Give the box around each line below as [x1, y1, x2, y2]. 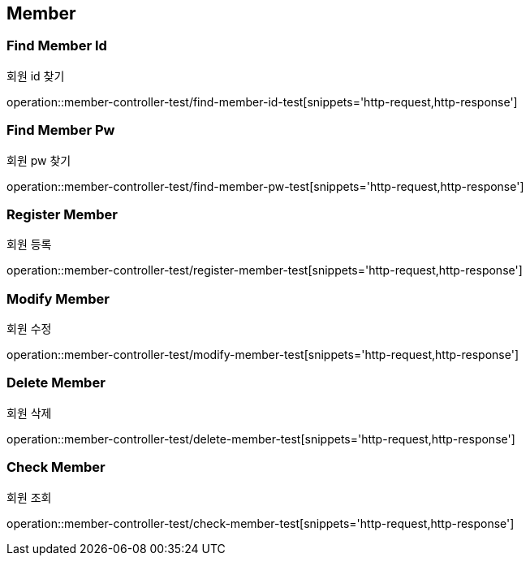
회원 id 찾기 [6, 68, 65, 83]
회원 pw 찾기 [6, 153, 71, 167]
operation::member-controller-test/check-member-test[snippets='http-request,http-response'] [6, 516, 515, 530]
